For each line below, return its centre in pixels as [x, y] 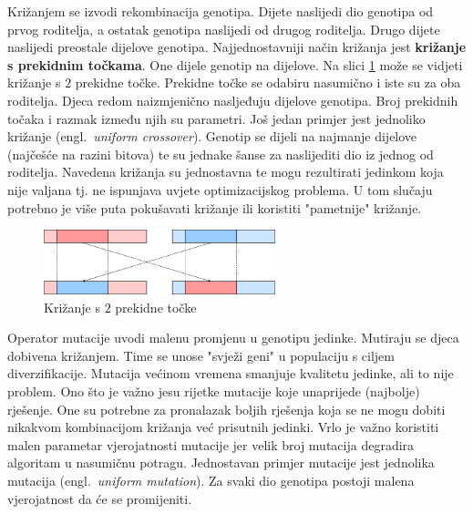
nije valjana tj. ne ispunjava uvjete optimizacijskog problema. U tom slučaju [220, 189]
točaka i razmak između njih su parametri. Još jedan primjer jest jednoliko [216, 118]
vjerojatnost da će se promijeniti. [100, 498]
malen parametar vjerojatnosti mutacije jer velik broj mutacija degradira [211, 444]
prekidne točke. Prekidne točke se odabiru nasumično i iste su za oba [268, 82]
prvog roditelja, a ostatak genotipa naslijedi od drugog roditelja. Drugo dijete [224, 29]
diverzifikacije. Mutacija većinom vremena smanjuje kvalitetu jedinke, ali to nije [231, 373]
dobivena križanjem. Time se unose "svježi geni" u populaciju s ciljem [201, 355]
